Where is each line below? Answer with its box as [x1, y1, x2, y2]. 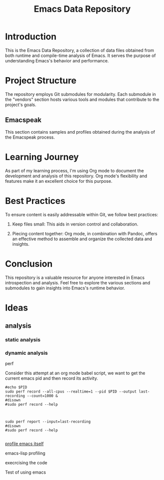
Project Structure [5, 75, 77, 86]
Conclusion [5, 258, 53, 269]
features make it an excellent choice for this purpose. [5, 178, 113, 184]
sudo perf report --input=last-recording [5, 419, 91, 424]
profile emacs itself [5, 441, 44, 447]
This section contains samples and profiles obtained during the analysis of [5, 129, 155, 135]
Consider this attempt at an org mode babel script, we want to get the [5, 370, 145, 376]
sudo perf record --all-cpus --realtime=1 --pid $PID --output [5, 389, 137, 394]
